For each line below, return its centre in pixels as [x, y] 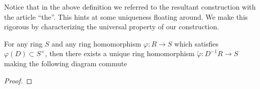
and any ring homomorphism [96, 43]
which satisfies [197, 43]
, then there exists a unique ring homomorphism [120, 53]
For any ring [23, 43]
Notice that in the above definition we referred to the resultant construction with [130, 7]
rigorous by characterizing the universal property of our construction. [112, 27]
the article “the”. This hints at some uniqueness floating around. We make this [126, 16]
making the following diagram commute [66, 63]
